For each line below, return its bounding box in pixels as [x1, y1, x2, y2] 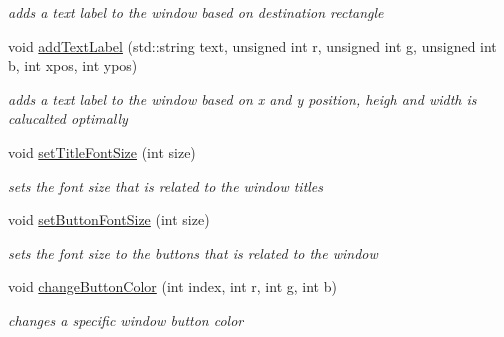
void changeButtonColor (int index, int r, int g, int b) [8, 276, 337, 297]
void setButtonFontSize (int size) [8, 209, 210, 230]
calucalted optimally [8, 108, 128, 129]
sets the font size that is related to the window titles [8, 175, 324, 196]
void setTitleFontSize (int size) [8, 141, 196, 162]
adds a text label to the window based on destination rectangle [8, 2, 384, 22]
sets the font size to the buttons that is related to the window [8, 242, 378, 263]
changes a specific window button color [8, 309, 244, 330]
